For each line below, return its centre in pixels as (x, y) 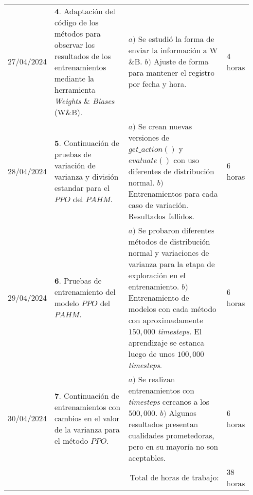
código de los (77, 22)
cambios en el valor (87, 418)
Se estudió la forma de (176, 39)
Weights (68, 101)
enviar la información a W (173, 50)
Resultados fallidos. (161, 216)
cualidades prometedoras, (171, 435)
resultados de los (83, 56)
